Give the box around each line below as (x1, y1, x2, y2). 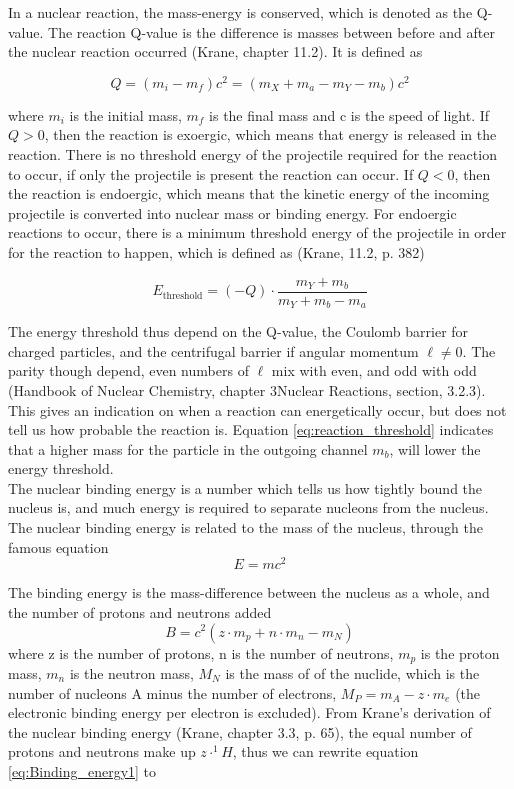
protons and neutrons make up (8, 741, 196, 762)
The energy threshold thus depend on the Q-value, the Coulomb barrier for (8, 321, 469, 342)
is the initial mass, (69, 104, 182, 125)
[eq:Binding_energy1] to (8, 760, 157, 781)
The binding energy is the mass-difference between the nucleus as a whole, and (8, 582, 490, 603)
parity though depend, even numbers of (8, 360, 249, 381)
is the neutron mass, (69, 662, 194, 683)
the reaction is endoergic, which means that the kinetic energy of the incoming (8, 183, 490, 204)
